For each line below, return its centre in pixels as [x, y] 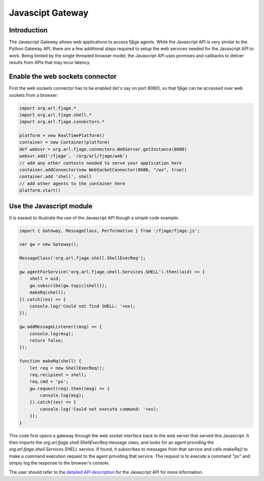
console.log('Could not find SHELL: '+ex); [82, 306]
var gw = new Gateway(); [49, 244]
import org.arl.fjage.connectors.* [62, 122]
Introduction [28, 30]
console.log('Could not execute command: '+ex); [99, 409]
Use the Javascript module [51, 206]
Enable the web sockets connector [63, 77]
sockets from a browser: [33, 95]
